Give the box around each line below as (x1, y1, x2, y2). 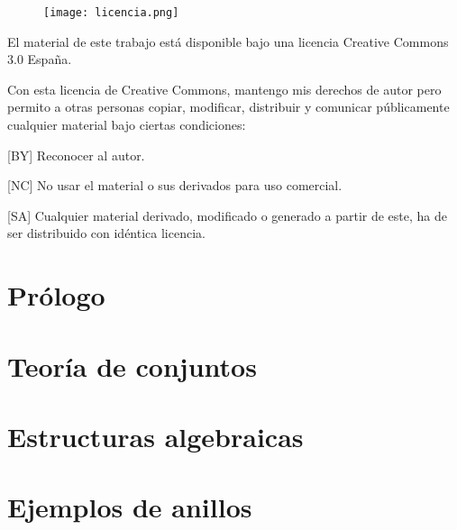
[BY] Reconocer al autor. (7, 145, 145, 164)
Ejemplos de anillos (7, 489, 252, 525)
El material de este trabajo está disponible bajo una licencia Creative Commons (7, 32, 449, 50)
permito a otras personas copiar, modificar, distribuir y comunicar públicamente (7, 97, 450, 116)
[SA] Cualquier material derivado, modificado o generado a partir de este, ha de (7, 206, 447, 224)
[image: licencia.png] (43, 6, 179, 19)
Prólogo (7, 277, 105, 314)
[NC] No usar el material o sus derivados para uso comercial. (7, 176, 343, 195)
